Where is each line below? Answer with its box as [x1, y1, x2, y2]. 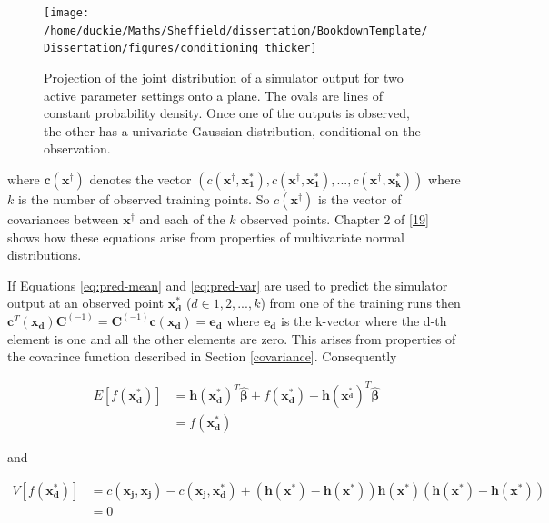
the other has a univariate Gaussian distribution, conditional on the [44, 121, 421, 140]
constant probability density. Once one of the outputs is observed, [44, 104, 410, 123]
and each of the [139, 209, 225, 228]
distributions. [7, 245, 82, 264]
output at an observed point [7, 293, 165, 312]
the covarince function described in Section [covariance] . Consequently [7, 347, 397, 366]
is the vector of [317, 189, 402, 208]
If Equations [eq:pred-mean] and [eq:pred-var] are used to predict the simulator [7, 275, 448, 294]
